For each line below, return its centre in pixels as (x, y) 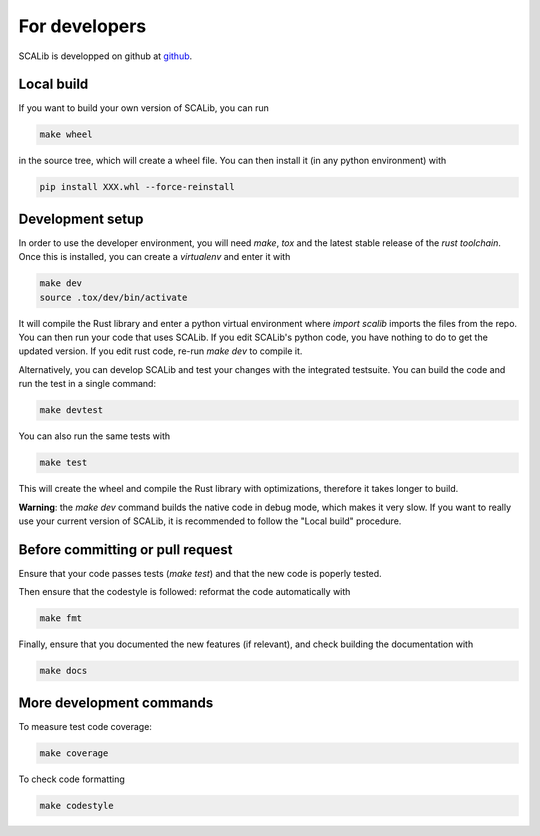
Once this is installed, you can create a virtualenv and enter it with (154, 257)
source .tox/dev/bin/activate (113, 297)
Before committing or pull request (126, 549)
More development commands (116, 702)
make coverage (74, 753)
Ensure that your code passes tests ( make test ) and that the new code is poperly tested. (200, 573)
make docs (63, 671)
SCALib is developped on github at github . (105, 56)
